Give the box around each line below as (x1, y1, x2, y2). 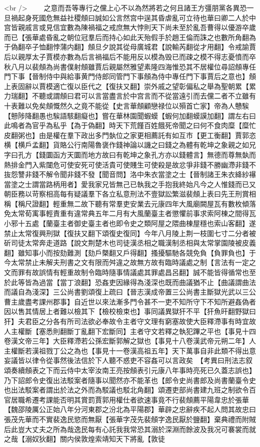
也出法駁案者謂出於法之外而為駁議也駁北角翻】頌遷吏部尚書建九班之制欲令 (4, 384, 249, 395)
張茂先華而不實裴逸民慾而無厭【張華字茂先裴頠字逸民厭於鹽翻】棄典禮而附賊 (4, 413, 256, 424)
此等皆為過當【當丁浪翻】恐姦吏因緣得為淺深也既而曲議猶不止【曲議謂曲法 (10, 276, 256, 287)
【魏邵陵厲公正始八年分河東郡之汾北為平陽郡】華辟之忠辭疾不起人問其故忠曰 (4, 404, 256, 414)
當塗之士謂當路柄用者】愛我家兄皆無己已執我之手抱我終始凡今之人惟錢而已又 (4, 178, 256, 189)
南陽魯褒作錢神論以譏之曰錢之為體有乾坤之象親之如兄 (80, 139, 256, 150)
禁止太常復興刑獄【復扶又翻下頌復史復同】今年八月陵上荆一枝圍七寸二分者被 (4, 227, 256, 238)
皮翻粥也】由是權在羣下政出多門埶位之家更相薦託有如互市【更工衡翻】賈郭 (4, 129, 249, 140)
